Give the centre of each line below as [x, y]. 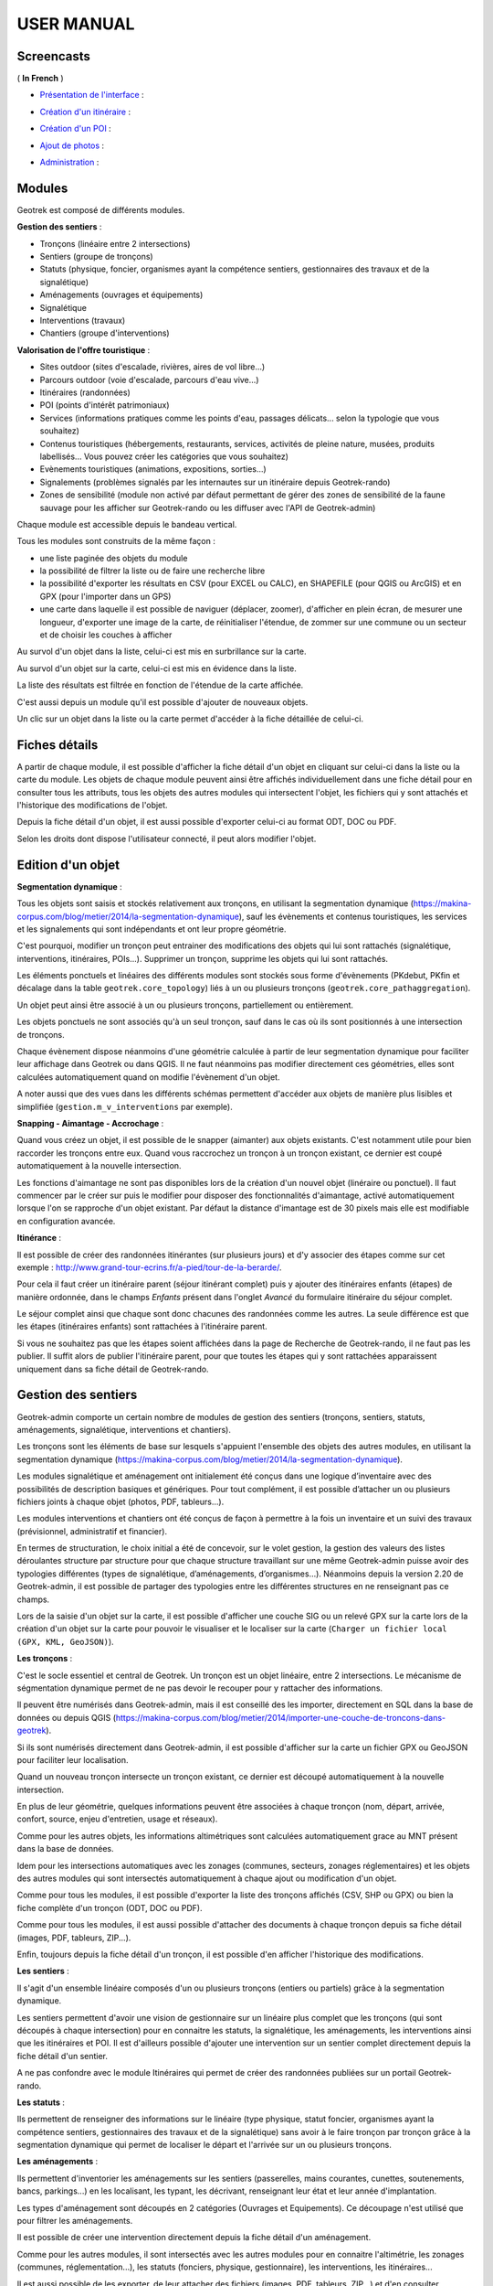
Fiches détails [58, 745]
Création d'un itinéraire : [85, 112]
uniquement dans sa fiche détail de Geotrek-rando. [113, 1369]
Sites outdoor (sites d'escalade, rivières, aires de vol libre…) [152, 367]
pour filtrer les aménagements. [75, 2221]
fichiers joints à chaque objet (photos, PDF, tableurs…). [121, 1501]
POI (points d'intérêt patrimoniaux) [105, 405]
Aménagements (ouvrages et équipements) [121, 295]
